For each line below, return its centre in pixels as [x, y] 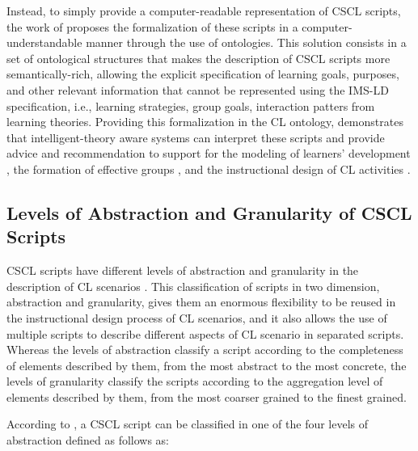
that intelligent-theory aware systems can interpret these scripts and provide [196, 137]
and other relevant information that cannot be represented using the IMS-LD [198, 89]
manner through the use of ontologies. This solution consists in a [246, 42]
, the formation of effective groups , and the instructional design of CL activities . [209, 169]
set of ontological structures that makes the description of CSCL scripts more [198, 58]
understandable [44, 42]
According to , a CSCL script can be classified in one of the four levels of [188, 424]
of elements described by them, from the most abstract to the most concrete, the [207, 365]
